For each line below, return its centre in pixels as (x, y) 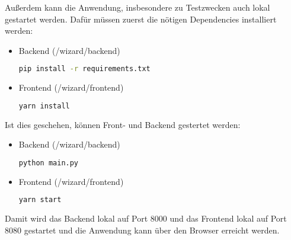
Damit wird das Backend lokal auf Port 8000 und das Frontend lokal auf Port (146, 218)
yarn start (40, 200)
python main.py (49, 163)
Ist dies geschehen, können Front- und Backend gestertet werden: (123, 124)
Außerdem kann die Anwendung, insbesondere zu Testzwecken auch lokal (137, 7)
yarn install (44, 106)
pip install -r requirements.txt (84, 69)
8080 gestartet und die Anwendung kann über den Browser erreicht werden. (142, 230)
